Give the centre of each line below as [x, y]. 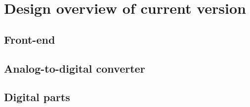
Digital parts [37, 97]
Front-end [30, 39]
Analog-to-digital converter [75, 68]
